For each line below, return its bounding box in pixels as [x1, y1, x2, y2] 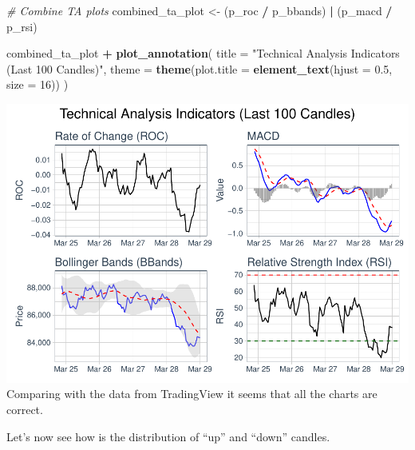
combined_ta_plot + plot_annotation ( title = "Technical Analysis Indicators [6, 45, 400, 62]
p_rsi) [6, 18, 38, 34]
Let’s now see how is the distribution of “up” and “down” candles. [6, 428, 330, 444]
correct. [6, 401, 43, 418]
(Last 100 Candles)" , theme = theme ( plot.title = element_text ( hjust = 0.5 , [6, 60, 393, 77]
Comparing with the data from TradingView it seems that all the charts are [6, 385, 377, 402]
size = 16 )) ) [6, 76, 69, 93]
